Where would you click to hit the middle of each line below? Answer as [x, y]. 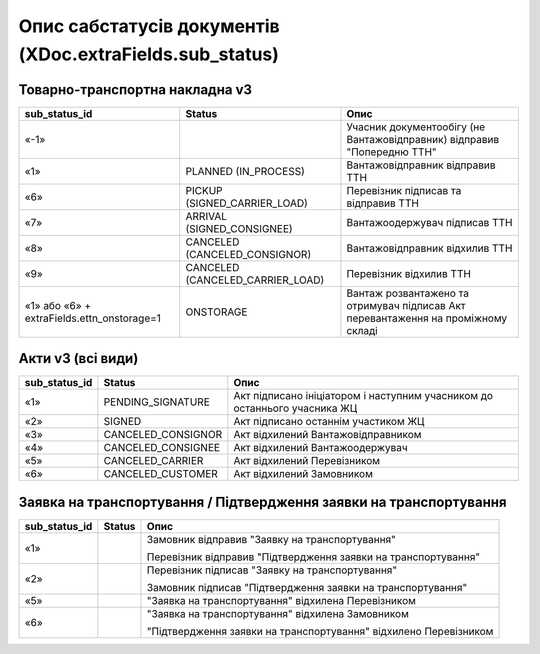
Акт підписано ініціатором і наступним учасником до [363, 396]
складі [362, 330]
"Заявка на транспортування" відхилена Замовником [277, 613]
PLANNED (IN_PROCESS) [245, 171]
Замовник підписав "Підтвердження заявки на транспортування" [307, 587]
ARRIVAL [206, 216]
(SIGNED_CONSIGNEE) [239, 228]
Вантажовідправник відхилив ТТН [429, 248]
